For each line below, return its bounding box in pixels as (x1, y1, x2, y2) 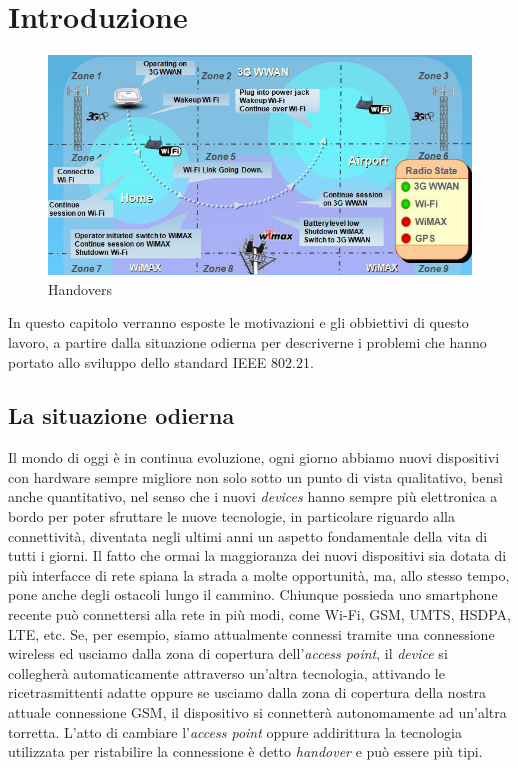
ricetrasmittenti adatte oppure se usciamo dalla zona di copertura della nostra (8, 682, 487, 703)
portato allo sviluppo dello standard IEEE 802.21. (8, 351, 314, 372)
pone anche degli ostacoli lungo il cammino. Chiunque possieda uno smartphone (8, 584, 498, 605)
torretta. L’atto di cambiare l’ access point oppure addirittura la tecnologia (8, 721, 462, 742)
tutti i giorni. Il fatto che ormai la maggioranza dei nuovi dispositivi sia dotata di (8, 545, 507, 566)
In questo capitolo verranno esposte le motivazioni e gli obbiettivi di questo (8, 312, 469, 333)
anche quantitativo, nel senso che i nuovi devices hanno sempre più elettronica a (8, 486, 498, 507)
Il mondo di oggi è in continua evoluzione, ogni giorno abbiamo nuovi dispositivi (8, 447, 500, 468)
